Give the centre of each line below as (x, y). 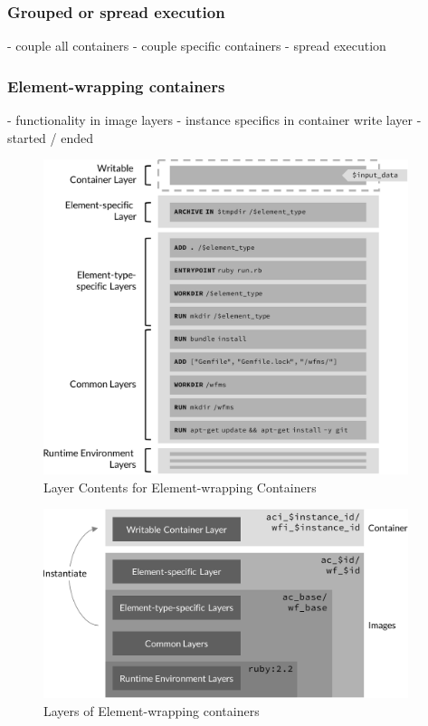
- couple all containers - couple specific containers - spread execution (197, 46)
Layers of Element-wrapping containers (152, 710)
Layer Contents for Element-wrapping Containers (180, 487)
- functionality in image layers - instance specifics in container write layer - (214, 120)
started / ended (51, 137)
